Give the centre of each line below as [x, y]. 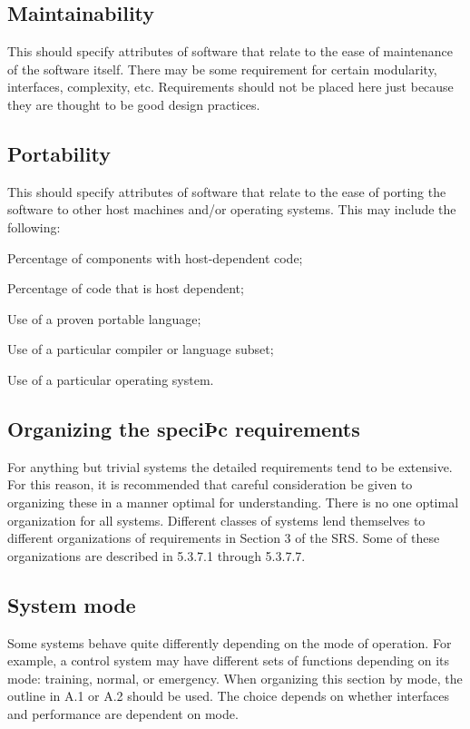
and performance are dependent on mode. [123, 713]
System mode [72, 604]
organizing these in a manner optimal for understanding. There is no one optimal [233, 502]
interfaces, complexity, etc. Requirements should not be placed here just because [230, 87]
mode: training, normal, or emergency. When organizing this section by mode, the [235, 678]
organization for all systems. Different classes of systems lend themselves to [216, 520]
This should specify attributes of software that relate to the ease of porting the [227, 191]
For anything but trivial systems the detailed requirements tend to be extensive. [230, 466]
